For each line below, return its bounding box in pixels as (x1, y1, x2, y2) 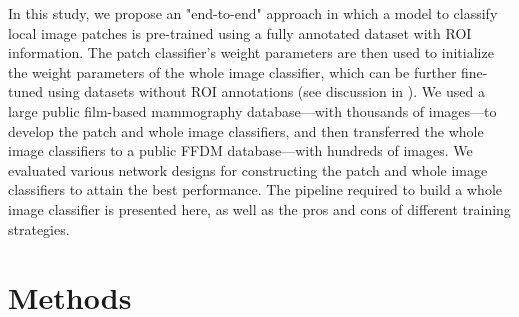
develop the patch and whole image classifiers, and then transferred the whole (8, 120, 484, 141)
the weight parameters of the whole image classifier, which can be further (8, 61, 457, 82)
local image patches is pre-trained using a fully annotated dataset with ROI (8, 22, 472, 43)
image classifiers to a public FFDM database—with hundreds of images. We (8, 140, 473, 161)
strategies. (8, 218, 70, 239)
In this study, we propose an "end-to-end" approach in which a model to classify (8, 3, 498, 23)
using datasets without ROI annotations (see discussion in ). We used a (47, 81, 485, 102)
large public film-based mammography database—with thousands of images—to (8, 100, 497, 121)
